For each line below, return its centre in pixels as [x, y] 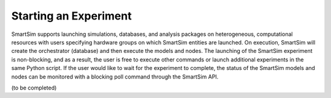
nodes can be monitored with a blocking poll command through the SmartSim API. [115, 77]
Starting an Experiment [71, 16]
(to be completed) [34, 88]
